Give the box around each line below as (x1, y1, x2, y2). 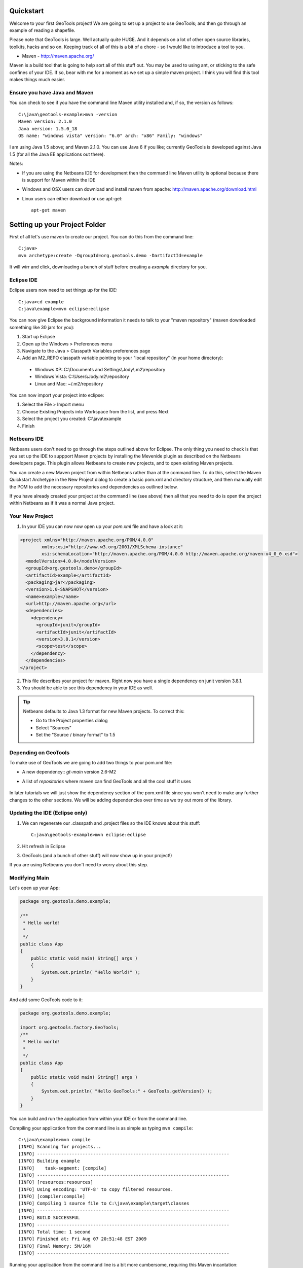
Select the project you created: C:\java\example (22, 416, 122, 422)
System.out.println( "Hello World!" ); (41, 969, 140, 975)
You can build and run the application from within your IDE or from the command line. (9, 1116, 187, 1122)
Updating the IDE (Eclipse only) (9, 809, 88, 817)
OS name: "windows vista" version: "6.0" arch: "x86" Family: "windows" (18, 132, 203, 138)
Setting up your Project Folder (9, 220, 106, 229)
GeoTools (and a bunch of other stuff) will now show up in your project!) (22, 852, 172, 858)
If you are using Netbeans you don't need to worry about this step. (9, 862, 148, 868)
